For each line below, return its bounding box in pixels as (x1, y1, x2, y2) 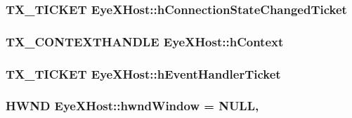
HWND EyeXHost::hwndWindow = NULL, (6, 97, 259, 114)
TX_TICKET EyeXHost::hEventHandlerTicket (6, 65, 281, 82)
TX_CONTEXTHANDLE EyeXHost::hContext (6, 32, 284, 50)
